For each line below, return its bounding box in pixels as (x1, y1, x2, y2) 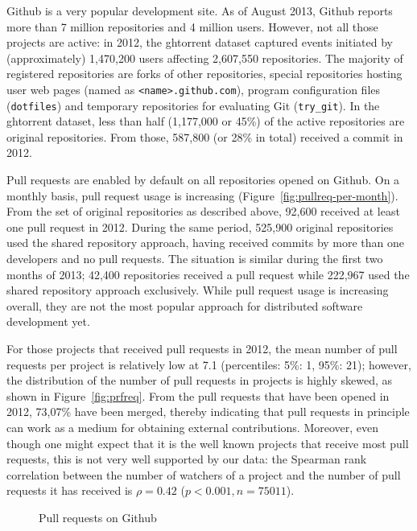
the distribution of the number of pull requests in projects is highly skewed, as (6, 372, 393, 389)
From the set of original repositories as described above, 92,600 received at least (6, 203, 400, 220)
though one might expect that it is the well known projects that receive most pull (6, 434, 409, 451)
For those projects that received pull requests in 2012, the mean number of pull (6, 340, 398, 356)
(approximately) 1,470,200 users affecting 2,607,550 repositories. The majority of (6, 49, 403, 66)
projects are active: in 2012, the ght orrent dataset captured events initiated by (6, 34, 393, 51)
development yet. (6, 313, 90, 330)
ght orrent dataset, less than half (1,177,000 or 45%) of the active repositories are (6, 113, 405, 130)
